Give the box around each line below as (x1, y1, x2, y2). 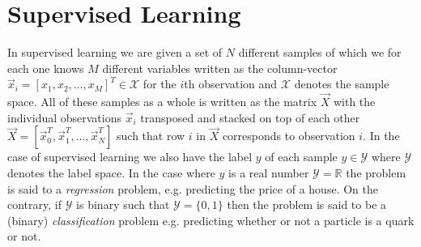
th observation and (184, 75, 278, 92)
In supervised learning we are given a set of (7, 44, 223, 61)
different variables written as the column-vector (102, 59, 338, 76)
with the (333, 93, 376, 110)
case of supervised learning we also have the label (7, 148, 253, 165)
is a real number (228, 164, 309, 181)
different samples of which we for (238, 44, 402, 61)
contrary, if (7, 196, 62, 213)
